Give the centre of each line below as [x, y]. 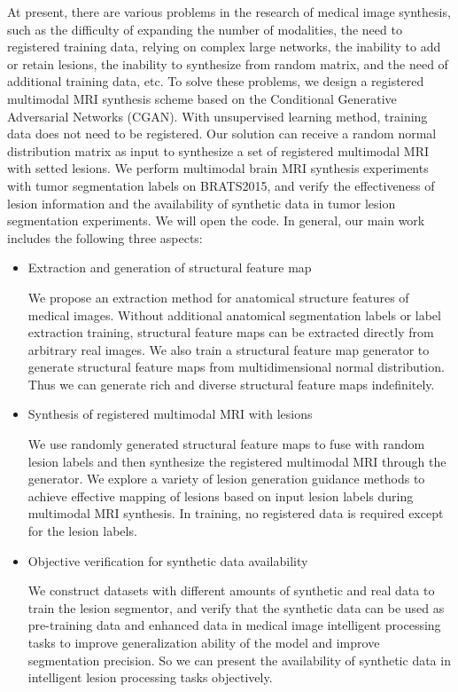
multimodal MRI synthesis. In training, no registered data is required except [236, 513]
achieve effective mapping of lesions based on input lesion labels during [221, 495]
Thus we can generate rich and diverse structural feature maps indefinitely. [231, 384]
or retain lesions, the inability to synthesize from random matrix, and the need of [228, 63]
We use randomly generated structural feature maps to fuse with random [226, 444]
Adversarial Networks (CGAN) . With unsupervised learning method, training [217, 116]
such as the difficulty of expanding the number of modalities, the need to [205, 29]
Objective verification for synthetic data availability [168, 560]
